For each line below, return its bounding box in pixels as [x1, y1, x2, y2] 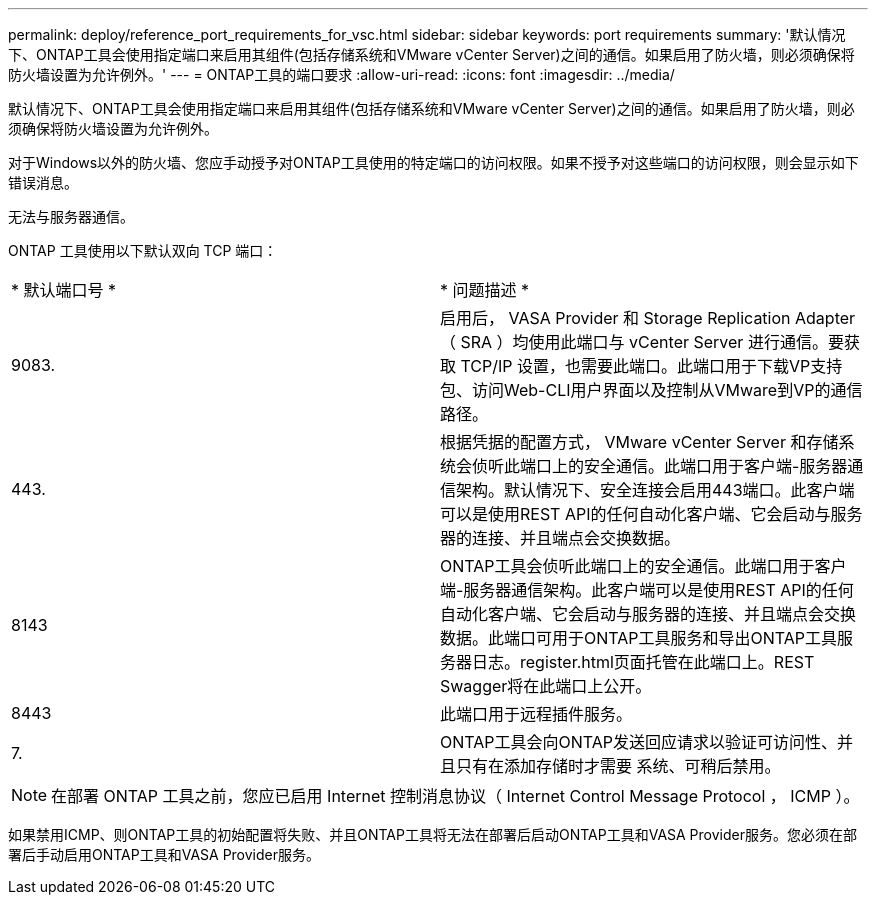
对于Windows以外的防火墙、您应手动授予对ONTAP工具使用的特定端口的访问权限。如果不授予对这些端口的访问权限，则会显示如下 [8, 154, 859, 171]
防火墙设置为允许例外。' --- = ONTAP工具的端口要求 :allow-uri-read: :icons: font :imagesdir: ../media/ [8, 66, 675, 83]
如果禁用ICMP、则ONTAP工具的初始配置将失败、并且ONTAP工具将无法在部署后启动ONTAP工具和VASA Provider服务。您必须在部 [8, 826, 857, 843]
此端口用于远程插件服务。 [440, 704, 633, 724]
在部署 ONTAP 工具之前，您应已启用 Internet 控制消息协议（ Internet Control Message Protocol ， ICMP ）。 [51, 786, 860, 806]
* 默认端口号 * [11, 280, 117, 300]
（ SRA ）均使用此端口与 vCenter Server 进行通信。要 [440, 332, 844, 352]
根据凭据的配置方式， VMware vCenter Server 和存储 [440, 432, 839, 452]
